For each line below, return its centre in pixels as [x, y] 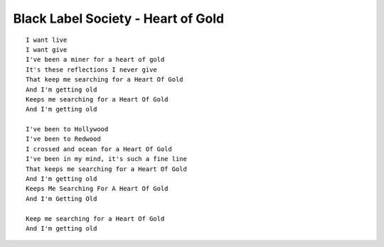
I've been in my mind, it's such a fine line [107, 159]
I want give [47, 49]
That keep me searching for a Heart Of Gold [105, 79]
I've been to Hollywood [67, 129]
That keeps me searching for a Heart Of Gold [107, 169]
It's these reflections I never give [92, 70]
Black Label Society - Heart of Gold [119, 18]
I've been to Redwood [63, 139]
